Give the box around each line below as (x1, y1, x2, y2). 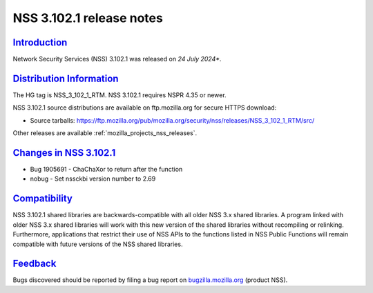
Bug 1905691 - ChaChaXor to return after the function (30, 165, 183, 174)
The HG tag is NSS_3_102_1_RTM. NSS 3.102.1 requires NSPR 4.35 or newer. (12, 90, 227, 99)
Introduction (12, 37, 68, 48)
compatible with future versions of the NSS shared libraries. (12, 240, 183, 248)
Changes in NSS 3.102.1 (12, 147, 116, 159)
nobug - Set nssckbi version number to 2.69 (30, 174, 156, 183)
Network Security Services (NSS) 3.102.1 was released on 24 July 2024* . (12, 55, 222, 63)
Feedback (12, 258, 57, 270)
